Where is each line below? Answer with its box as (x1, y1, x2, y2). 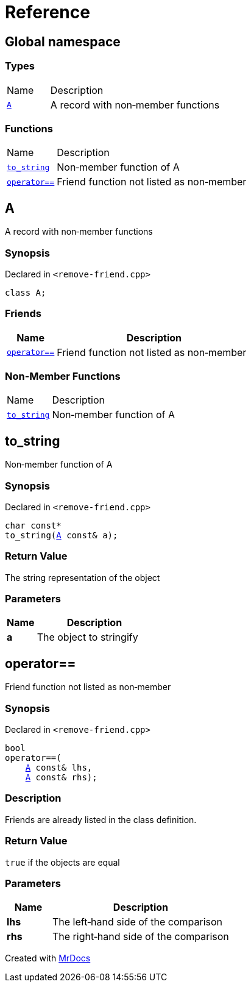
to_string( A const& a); (5, 530, 118, 540)
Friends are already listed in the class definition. (5, 814, 197, 825)
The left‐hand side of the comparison (52, 916, 223, 928)
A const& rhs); (25, 772, 97, 783)
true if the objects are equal (5, 857, 120, 868)
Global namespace (5, 34, 121, 49)
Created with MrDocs (5, 953, 91, 964)
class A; (5, 287, 46, 298)
